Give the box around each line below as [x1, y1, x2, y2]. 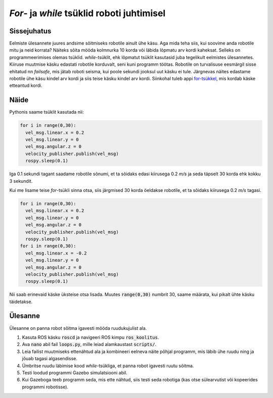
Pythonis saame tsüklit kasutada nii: [9, 109, 84, 115]
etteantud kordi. [9, 82, 42, 88]
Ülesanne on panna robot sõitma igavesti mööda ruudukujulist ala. [9, 325, 147, 331]
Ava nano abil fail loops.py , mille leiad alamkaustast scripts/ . [22, 341, 157, 347]
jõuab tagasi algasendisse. [22, 356, 78, 362]
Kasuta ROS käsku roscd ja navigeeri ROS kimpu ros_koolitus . [22, 334, 159, 340]
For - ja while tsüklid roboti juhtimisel [9, 8, 166, 19]
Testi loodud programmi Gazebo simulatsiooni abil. [22, 369, 127, 376]
